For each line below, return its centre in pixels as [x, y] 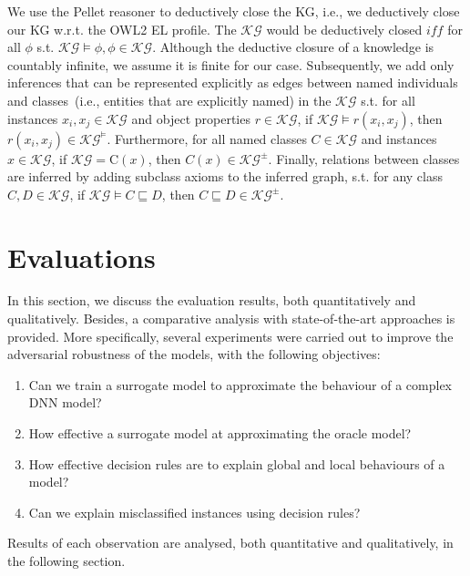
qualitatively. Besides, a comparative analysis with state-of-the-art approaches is [231, 319]
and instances [399, 138]
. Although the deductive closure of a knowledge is [293, 47]
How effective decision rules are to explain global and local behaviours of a [237, 463]
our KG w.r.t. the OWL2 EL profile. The [122, 29]
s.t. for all [388, 100]
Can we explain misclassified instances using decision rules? [194, 512]
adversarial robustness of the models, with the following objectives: [194, 354]
